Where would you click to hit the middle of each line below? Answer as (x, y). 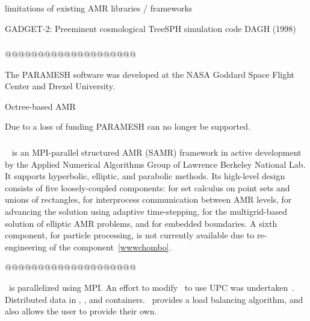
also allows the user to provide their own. (81, 311)
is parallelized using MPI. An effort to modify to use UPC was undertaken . (152, 287)
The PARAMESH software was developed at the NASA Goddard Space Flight (150, 74)
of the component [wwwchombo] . (110, 246)
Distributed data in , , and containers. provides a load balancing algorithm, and (154, 299)
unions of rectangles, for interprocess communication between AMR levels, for (148, 199)
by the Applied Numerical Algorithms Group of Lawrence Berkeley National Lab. (155, 164)
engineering (26, 246)
